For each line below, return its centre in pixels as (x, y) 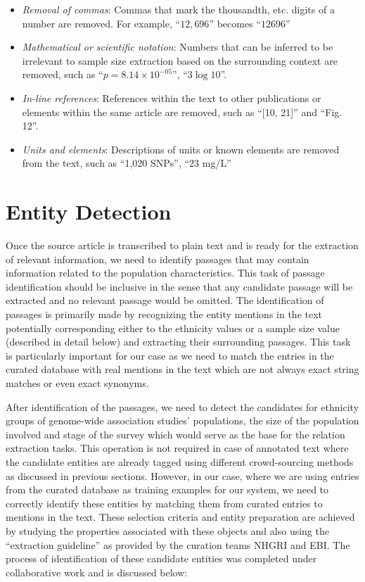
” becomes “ (235, 23)
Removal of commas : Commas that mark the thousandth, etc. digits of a (178, 9)
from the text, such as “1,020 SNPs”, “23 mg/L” (127, 163)
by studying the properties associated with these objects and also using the (167, 530)
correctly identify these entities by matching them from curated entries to (164, 503)
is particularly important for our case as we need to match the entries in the (170, 355)
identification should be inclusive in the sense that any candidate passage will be (179, 286)
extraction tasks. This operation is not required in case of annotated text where (177, 448)
